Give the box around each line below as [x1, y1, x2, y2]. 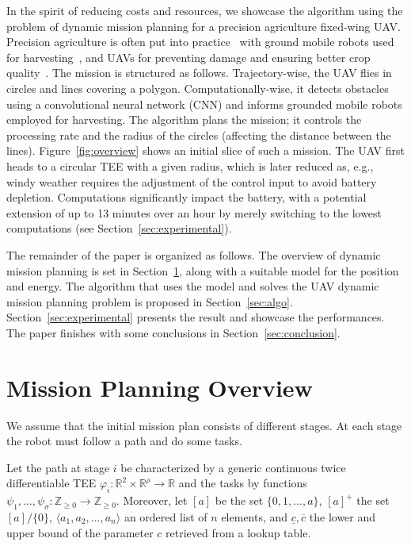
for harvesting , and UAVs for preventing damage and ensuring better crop [6, 48, 371, 65]
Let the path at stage [6, 459, 110, 475]
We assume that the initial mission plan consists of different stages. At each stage [6, 417, 402, 433]
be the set [215, 492, 264, 509]
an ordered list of [124, 508, 207, 525]
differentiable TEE [6, 475, 97, 491]
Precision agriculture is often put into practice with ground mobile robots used [6, 33, 394, 50]
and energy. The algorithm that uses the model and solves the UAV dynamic [6, 278, 379, 294]
